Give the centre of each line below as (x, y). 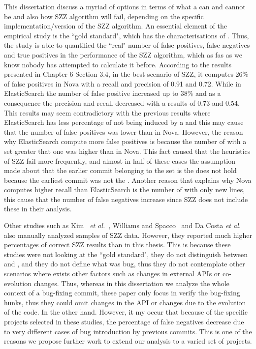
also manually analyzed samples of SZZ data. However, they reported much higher (128, 235)
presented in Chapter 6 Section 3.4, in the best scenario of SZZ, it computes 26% (126, 74)
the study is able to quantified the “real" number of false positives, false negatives (127, 45)
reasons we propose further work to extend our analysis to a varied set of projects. (128, 341)
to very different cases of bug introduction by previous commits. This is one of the (128, 331)
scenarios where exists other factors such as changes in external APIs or (112, 274)
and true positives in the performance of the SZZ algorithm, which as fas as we (123, 54)
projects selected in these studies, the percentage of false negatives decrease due (124, 321)
